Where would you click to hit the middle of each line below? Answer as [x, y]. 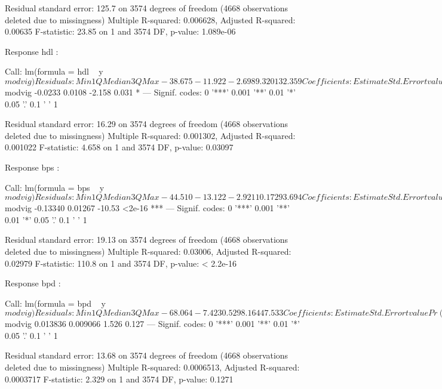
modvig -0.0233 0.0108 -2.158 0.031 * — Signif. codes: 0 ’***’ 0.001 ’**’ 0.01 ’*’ [150, 92]
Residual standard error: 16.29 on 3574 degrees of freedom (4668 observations [147, 124]
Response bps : [32, 167]
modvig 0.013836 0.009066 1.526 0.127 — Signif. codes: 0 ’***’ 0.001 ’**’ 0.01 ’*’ [152, 324]
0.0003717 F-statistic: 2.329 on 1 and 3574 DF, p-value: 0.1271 [119, 379]
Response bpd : [33, 283]
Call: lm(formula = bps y [55, 187]
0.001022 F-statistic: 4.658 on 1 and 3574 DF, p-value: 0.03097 [119, 147]
